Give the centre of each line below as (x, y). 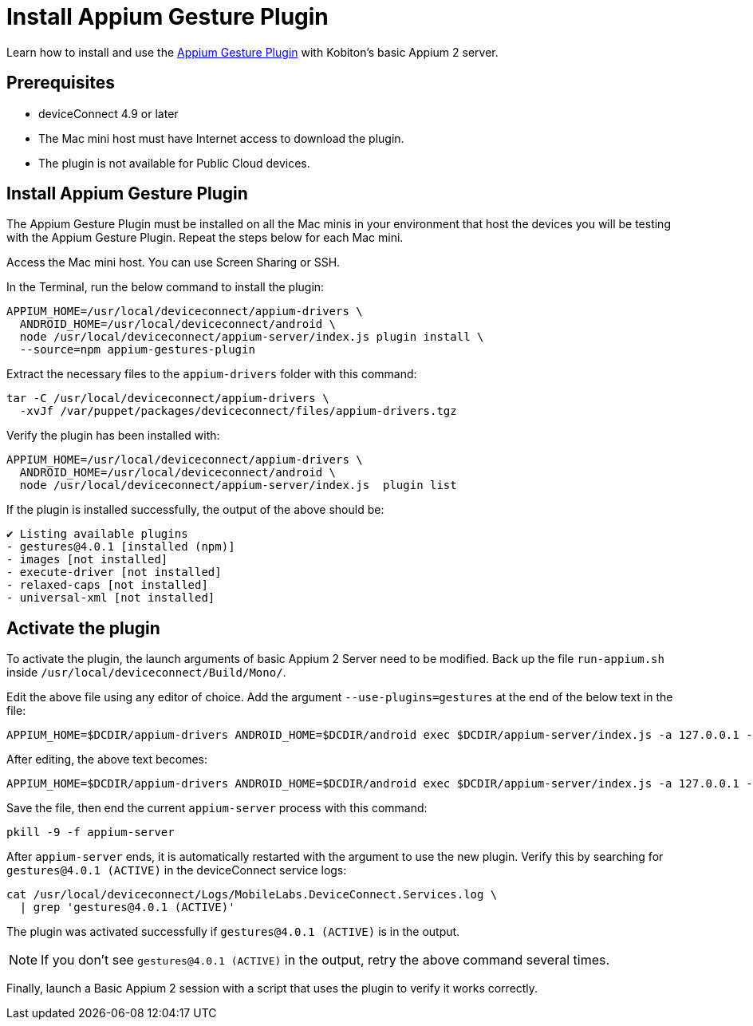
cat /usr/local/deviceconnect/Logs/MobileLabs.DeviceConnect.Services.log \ (252, 895)
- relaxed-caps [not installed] (107, 585)
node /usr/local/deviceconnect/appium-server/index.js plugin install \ (252, 337)
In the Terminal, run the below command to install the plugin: (166, 287)
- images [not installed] (87, 560)
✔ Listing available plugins (97, 534)
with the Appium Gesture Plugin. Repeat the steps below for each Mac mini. (205, 238)
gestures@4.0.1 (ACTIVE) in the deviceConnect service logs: (177, 870)
